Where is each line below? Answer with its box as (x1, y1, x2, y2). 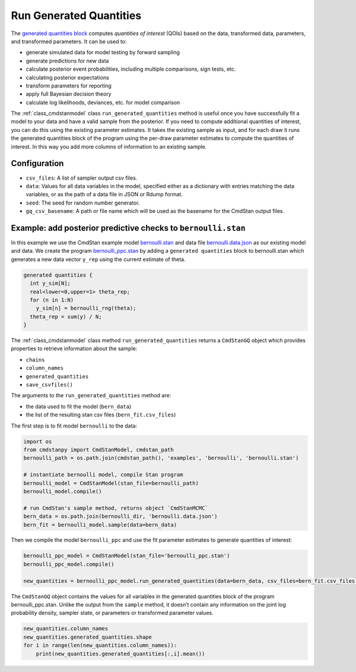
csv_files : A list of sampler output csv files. (26, 174, 138, 181)
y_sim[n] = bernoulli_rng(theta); (36, 305, 136, 312)
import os (23, 438, 52, 445)
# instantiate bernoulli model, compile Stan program (23, 472, 183, 478)
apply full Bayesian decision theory (26, 90, 112, 98)
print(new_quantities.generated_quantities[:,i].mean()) (36, 650, 205, 657)
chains (26, 356, 45, 363)
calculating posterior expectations (26, 74, 109, 81)
